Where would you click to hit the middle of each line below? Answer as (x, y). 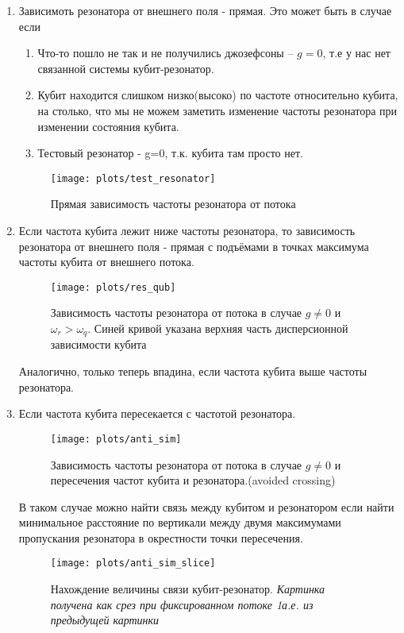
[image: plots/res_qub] (113, 287)
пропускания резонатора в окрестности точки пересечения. (161, 537)
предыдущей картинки (105, 620)
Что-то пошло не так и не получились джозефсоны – (165, 53)
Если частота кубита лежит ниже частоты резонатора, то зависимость (187, 230)
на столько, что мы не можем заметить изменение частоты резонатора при (217, 110)
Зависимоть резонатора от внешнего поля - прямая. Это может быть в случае (205, 10)
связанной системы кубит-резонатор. (126, 68)
